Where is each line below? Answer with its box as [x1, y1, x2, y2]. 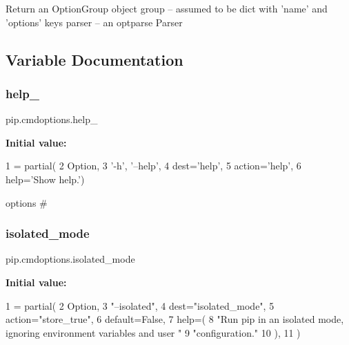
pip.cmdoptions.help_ [6, 112, 98, 127]
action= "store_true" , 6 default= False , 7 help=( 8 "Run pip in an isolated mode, [6, 312, 344, 326]
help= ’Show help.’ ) [6, 171, 85, 186]
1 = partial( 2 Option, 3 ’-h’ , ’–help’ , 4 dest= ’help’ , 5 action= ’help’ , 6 [6, 158, 301, 173]
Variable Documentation [6, 48, 183, 70]
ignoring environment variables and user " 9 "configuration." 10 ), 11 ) [6, 325, 301, 339]
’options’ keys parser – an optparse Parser [6, 15, 183, 29]
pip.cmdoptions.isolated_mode [6, 252, 135, 266]
